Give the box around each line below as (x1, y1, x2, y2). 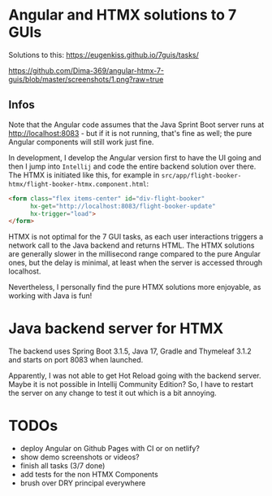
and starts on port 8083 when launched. (8, 355, 144, 365)
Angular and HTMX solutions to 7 (8, 6, 237, 24)
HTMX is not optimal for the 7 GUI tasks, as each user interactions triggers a (8, 232, 264, 242)
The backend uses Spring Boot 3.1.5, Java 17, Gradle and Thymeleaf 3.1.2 (8, 346, 252, 356)
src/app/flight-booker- (161, 171, 242, 180)
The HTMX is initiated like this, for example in (8, 169, 160, 180)
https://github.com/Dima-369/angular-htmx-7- (8, 65, 165, 75)
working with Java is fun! (8, 291, 93, 301)
